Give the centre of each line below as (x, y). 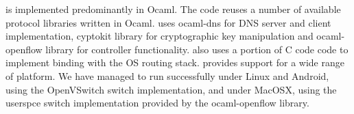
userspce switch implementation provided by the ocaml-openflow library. (157, 103)
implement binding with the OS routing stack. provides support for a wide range (175, 62)
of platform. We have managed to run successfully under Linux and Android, (167, 75)
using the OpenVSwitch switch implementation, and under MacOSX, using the (171, 89)
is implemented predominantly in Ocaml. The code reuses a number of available (173, 9)
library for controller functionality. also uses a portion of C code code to (197, 49)
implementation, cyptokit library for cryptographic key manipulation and (160, 36)
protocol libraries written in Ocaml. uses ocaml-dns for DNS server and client (168, 22)
